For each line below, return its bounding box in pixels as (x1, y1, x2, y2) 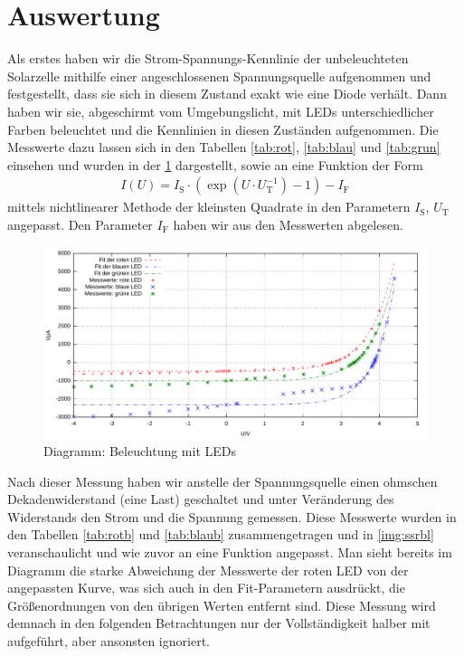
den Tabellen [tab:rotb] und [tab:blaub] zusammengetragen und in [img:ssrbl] (7, 525, 434, 544)
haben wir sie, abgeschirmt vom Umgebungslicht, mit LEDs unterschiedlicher (7, 101, 434, 120)
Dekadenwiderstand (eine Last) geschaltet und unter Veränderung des (7, 490, 394, 509)
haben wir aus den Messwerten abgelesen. (173, 214, 403, 233)
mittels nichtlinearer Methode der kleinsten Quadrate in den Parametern (7, 197, 411, 216)
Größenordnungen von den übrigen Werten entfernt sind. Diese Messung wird (7, 595, 436, 614)
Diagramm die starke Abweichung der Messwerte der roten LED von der (7, 560, 409, 579)
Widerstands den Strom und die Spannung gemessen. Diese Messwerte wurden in (7, 507, 457, 526)
